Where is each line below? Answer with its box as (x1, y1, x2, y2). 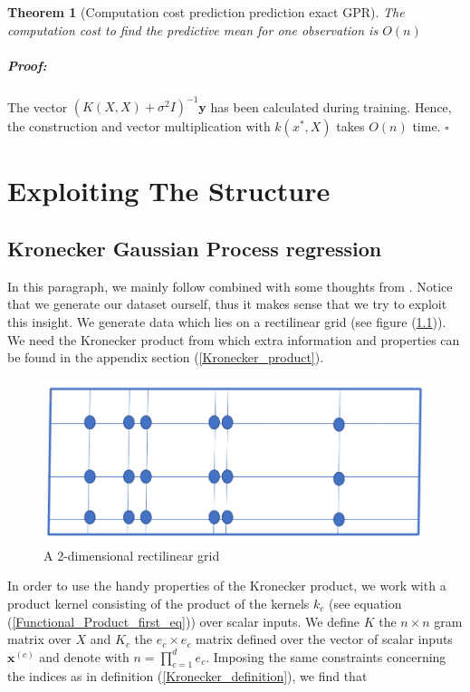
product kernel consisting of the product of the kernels (7, 593, 310, 612)
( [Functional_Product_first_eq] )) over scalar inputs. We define (7, 611, 360, 630)
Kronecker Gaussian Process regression (7, 235, 382, 263)
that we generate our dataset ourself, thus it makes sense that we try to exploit (7, 294, 447, 313)
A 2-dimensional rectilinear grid (43, 545, 220, 564)
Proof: (7, 55, 47, 74)
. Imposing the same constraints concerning (206, 647, 446, 666)
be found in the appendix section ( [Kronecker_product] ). (7, 348, 324, 367)
